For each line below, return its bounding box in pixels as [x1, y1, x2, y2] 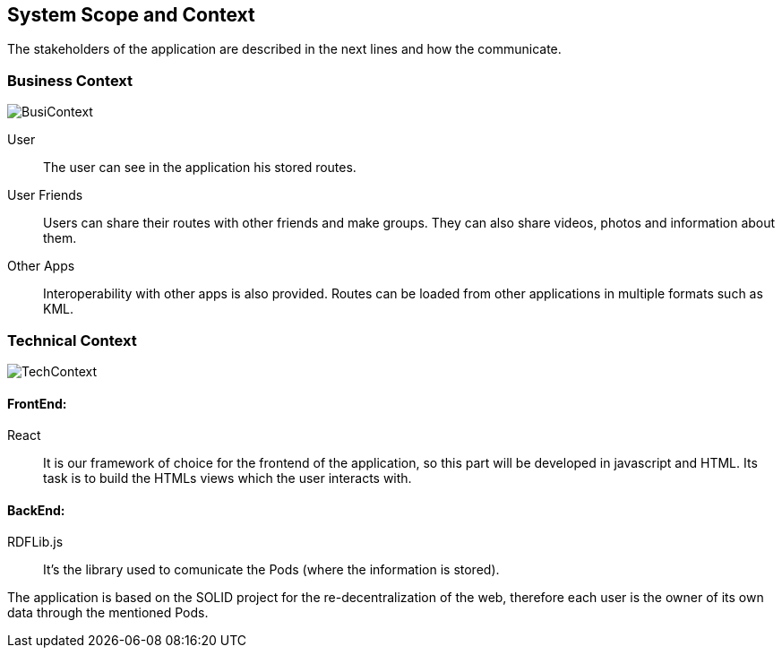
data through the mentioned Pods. [7, 605, 209, 621]
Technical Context [7, 331, 137, 349]
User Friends [7, 187, 83, 203]
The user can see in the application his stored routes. [43, 159, 357, 176]
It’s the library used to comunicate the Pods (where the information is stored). [43, 562, 500, 578]
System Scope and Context [7, 4, 255, 26]
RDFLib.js [7, 534, 64, 550]
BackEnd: [7, 502, 65, 518]
